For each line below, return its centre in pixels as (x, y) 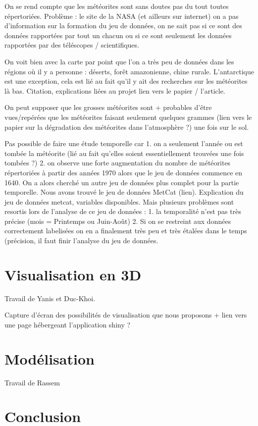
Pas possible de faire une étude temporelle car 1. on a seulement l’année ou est (124, 143)
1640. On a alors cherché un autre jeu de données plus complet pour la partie (122, 182)
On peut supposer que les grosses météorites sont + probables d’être (108, 107)
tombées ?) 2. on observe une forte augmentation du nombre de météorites (118, 163)
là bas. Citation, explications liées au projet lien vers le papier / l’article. (115, 90)
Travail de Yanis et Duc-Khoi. (50, 298)
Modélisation (50, 358)
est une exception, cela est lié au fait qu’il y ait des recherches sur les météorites (126, 81)
